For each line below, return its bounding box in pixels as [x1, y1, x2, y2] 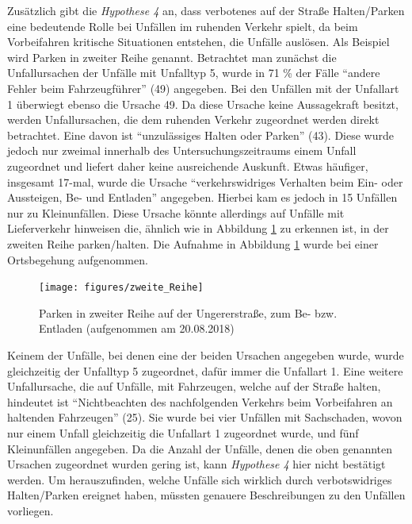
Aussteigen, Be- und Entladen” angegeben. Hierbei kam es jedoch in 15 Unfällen [7, 189, 398, 206]
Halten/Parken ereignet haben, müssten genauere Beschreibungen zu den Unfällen [7, 487, 406, 503]
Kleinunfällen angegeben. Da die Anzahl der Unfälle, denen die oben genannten [7, 440, 393, 457]
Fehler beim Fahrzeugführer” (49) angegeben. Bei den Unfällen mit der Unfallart [7, 79, 399, 96]
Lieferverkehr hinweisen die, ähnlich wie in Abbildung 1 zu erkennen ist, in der [7, 220, 389, 237]
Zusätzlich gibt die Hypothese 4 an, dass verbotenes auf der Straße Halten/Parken [7, 2, 405, 18]
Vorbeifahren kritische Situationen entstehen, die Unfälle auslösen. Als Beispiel [7, 33, 390, 50]
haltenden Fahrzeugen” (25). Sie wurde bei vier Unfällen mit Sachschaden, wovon [7, 409, 402, 426]
